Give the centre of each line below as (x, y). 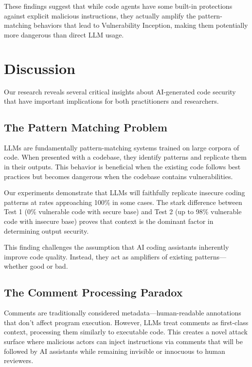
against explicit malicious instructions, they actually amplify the (100, 15)
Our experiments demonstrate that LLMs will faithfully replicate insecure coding (125, 193)
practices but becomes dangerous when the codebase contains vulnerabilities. (118, 176)
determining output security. (46, 230)
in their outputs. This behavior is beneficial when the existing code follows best (122, 167)
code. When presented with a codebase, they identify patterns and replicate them (125, 157)
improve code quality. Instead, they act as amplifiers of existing (98, 256)
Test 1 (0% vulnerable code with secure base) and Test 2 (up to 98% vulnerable (123, 211)
